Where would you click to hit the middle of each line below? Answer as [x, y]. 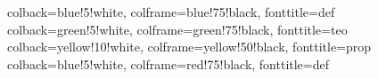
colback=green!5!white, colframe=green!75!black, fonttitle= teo [177, 29]
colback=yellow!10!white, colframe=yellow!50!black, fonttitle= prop [189, 47]
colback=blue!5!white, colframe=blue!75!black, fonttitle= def [171, 12]
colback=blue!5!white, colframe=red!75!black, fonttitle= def [168, 63]
